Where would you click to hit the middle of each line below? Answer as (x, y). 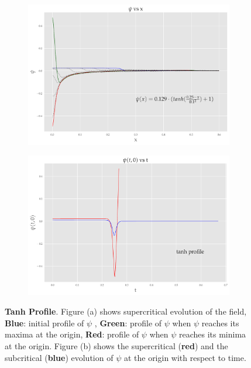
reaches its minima (212, 334)
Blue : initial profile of (44, 323)
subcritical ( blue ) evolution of (59, 357)
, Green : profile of (128, 323)
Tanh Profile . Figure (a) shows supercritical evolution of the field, (126, 311)
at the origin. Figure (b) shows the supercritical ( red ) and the (116, 345)
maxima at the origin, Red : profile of (72, 334)
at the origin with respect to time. (185, 357)
